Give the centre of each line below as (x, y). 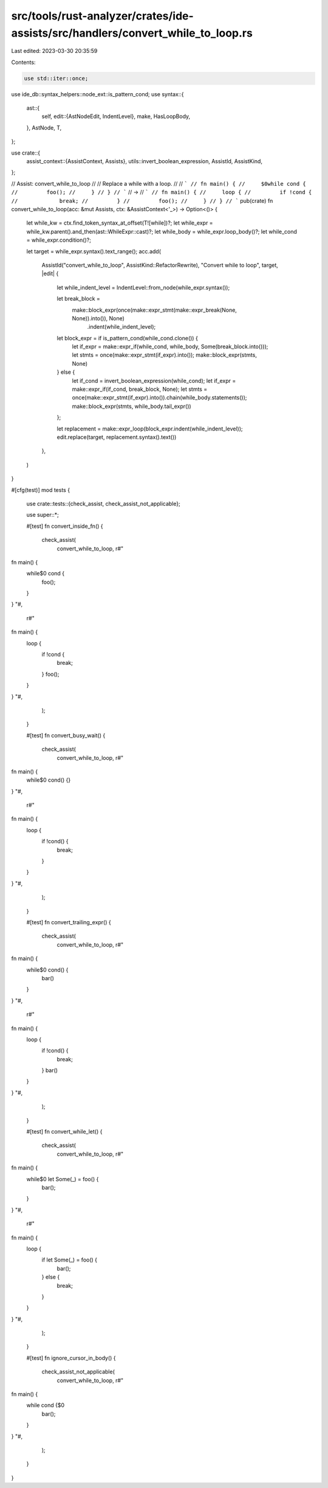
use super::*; (43, 515)
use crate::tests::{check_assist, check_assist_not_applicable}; (103, 504)
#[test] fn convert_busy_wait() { (66, 735)
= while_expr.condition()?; (59, 240)
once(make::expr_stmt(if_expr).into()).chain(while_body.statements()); (159, 398)
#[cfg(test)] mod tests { (40, 490)
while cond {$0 (46, 1405)
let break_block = (78, 299)
